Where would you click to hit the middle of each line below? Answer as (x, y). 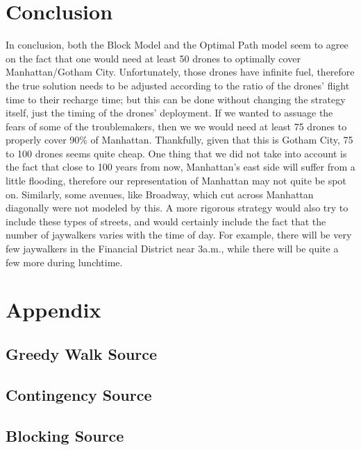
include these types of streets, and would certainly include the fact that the (166, 221)
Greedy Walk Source (82, 353)
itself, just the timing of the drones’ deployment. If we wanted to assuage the (169, 113)
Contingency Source (79, 394)
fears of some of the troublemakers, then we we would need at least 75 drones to (176, 126)
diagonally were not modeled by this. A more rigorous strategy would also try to (177, 208)
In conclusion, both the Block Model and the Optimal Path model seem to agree (177, 45)
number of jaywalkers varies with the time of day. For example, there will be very (179, 235)
